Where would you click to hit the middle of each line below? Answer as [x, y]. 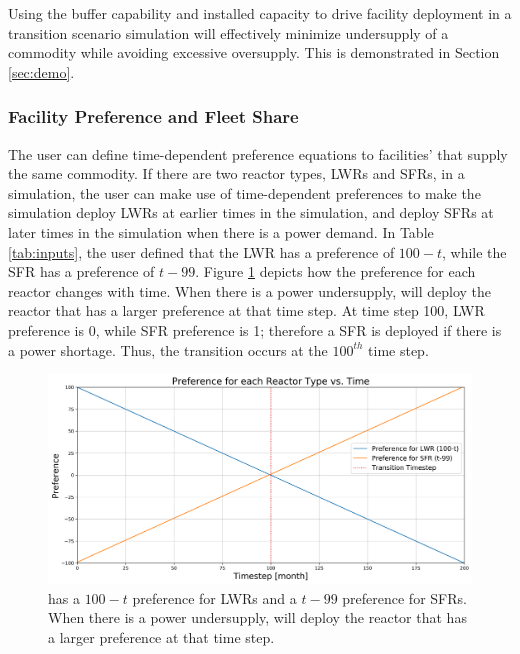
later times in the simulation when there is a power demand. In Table [221, 231]
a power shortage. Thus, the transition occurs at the [168, 349]
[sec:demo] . [41, 71]
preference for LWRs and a [214, 597]
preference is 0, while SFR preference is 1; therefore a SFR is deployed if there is [255, 329]
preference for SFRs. [404, 597]
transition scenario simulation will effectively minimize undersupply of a [228, 32]
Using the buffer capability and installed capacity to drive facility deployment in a [260, 13]
